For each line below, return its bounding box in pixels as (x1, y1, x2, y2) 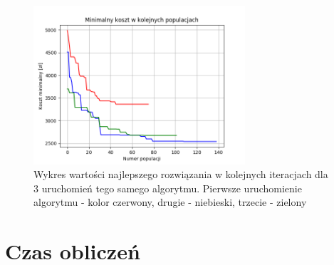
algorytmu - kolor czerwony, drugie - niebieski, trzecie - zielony (33, 194, 307, 209)
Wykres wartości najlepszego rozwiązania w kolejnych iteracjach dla (33, 167, 328, 182)
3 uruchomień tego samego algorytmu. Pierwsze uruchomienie (33, 180, 302, 195)
